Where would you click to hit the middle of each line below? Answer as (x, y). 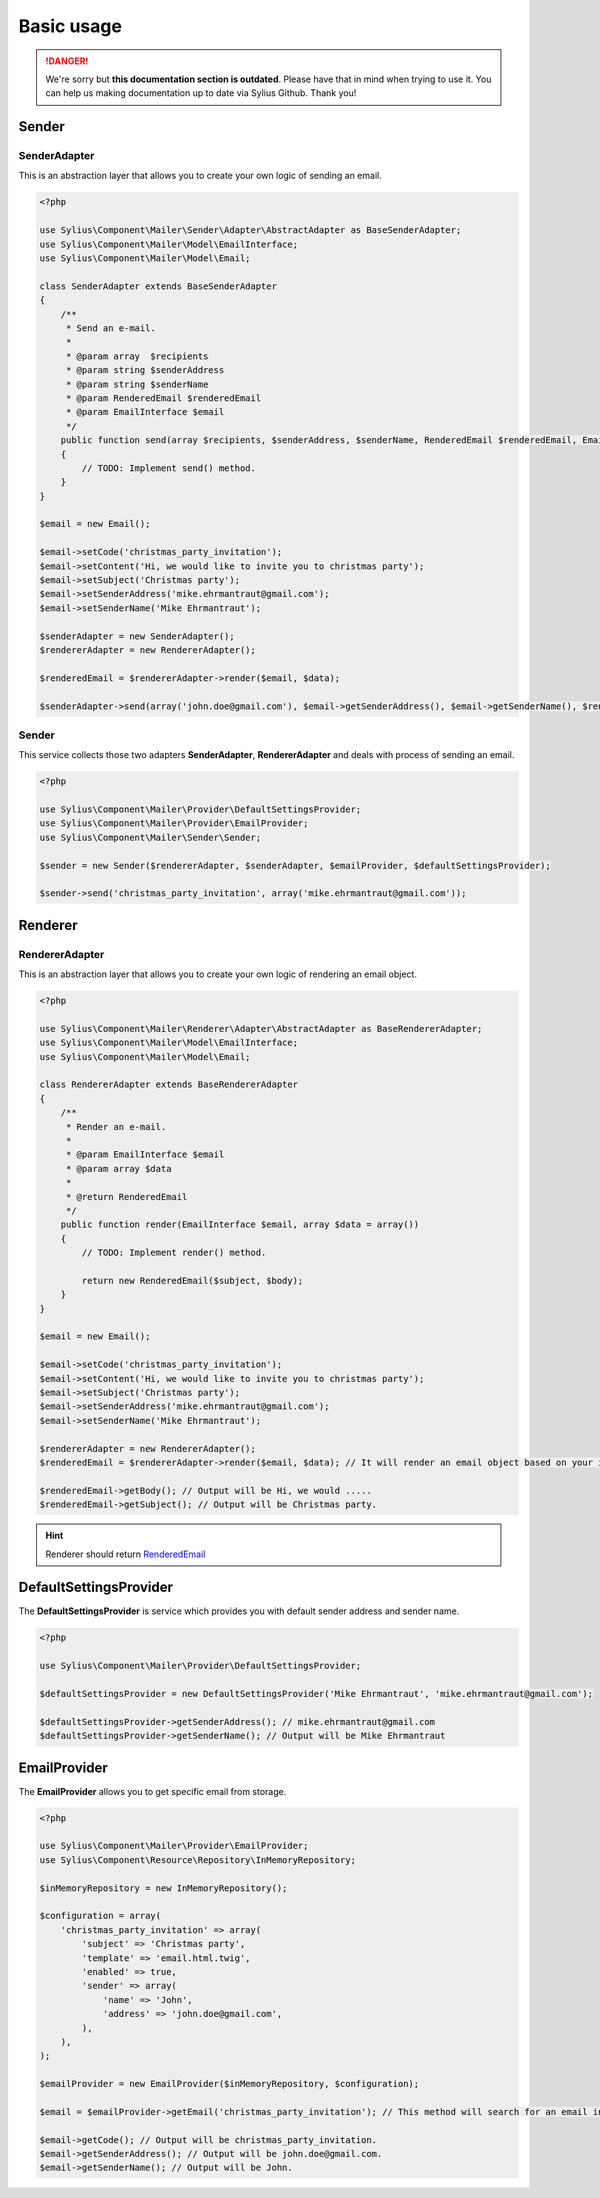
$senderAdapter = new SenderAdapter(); (137, 636)
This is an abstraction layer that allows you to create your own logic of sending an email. (200, 176)
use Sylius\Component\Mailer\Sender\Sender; (150, 837)
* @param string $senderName (137, 384)
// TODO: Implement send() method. (169, 468)
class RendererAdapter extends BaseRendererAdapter (169, 1084)
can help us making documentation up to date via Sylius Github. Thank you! (201, 93)
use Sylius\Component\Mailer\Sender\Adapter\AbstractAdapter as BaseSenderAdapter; (250, 230)
